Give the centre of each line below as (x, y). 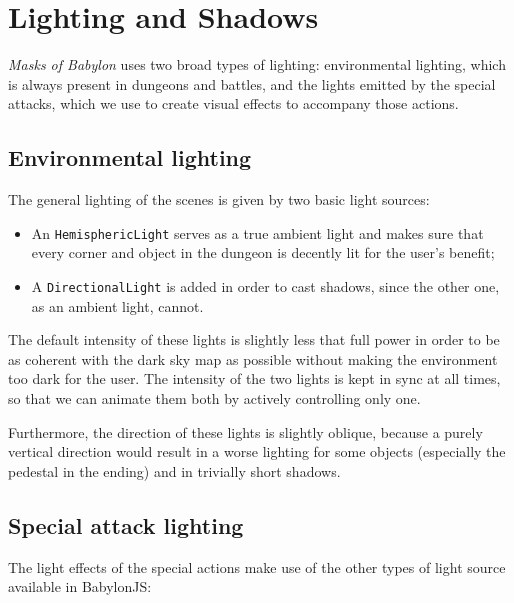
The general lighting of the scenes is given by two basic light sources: (219, 199)
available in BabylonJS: (80, 586)
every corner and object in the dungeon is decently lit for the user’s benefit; (263, 252)
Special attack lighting (126, 524)
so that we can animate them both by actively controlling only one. (214, 397)
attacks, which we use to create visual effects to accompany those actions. (233, 103)
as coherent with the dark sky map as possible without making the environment (253, 358)
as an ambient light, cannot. (117, 305)
